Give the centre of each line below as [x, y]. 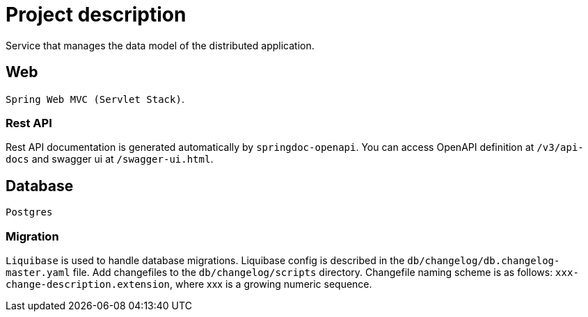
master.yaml [38, 272]
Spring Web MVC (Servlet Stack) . [95, 99]
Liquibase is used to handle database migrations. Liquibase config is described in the [205, 260]
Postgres [29, 212]
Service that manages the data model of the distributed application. [160, 45]
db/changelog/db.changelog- [484, 260]
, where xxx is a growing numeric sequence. [271, 284]
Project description [96, 15]
